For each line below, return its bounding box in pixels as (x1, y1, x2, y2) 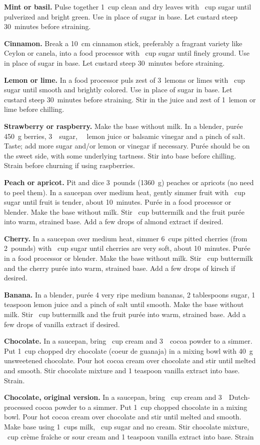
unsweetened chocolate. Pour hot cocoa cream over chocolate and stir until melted (4, 355, 256, 366)
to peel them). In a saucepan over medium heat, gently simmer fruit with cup (4, 187, 245, 197)
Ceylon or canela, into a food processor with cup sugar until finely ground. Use (4, 48, 249, 58)
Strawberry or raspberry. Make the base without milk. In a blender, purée (4, 120, 243, 131)
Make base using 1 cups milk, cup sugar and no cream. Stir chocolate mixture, (4, 421, 249, 431)
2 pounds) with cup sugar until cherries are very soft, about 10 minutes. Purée (4, 243, 250, 253)
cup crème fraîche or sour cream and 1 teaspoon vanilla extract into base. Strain (7, 431, 254, 441)
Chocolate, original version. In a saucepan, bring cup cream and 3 (4, 392, 222, 402)
